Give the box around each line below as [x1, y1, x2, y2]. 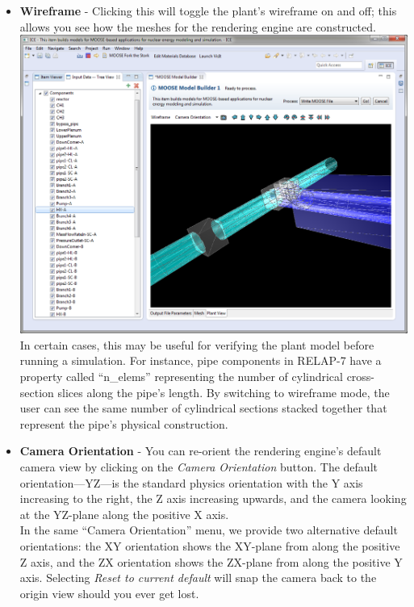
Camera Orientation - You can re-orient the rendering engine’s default [19, 442, 382, 459]
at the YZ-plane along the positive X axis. [19, 505, 229, 522]
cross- [346, 367, 375, 384]
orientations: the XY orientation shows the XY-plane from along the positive [19, 537, 400, 554]
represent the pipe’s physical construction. [19, 415, 228, 432]
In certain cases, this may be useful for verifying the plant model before [19, 336, 374, 353]
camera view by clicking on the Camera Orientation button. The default [19, 458, 378, 475]
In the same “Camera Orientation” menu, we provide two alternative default [19, 521, 398, 538]
